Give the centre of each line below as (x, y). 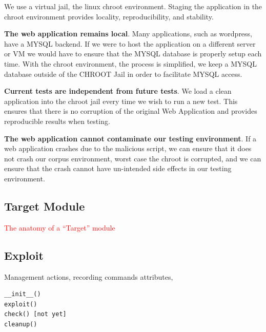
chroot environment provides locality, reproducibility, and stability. (109, 16)
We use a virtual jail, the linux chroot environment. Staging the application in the (133, 6)
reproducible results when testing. (57, 121)
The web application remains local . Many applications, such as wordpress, (128, 34)
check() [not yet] (35, 314)
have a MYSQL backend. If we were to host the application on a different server (130, 43)
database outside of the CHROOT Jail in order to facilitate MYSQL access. (123, 74)
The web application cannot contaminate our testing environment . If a (130, 138)
